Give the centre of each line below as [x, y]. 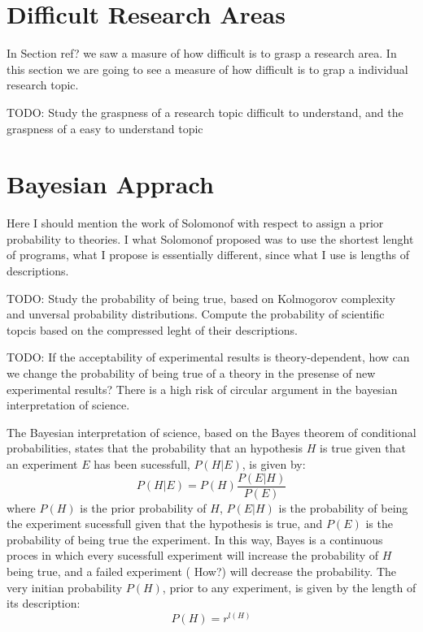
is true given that [363, 448]
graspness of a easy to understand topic [105, 128]
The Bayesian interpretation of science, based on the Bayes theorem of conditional [211, 432]
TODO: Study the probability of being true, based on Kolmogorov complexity [201, 298]
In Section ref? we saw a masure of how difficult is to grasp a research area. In [202, 53]
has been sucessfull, [142, 463]
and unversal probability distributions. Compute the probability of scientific [196, 314]
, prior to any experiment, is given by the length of [289, 587]
